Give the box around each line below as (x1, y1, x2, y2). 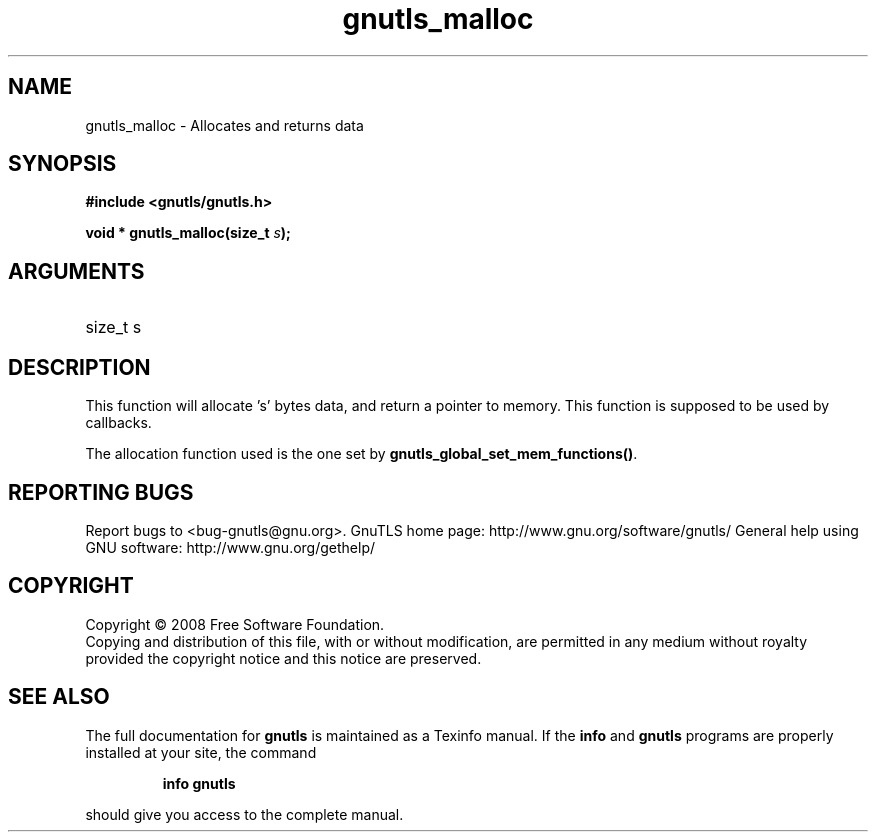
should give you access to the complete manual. (85, 805, 404, 823)
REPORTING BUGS (8, 479, 194, 505)
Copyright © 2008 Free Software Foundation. (85, 615, 385, 633)
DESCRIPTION (8, 354, 151, 380)
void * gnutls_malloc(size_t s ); (85, 224, 291, 242)
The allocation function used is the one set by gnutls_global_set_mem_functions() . (85, 445, 638, 463)
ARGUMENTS (8, 258, 145, 284)
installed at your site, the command (85, 743, 317, 761)
